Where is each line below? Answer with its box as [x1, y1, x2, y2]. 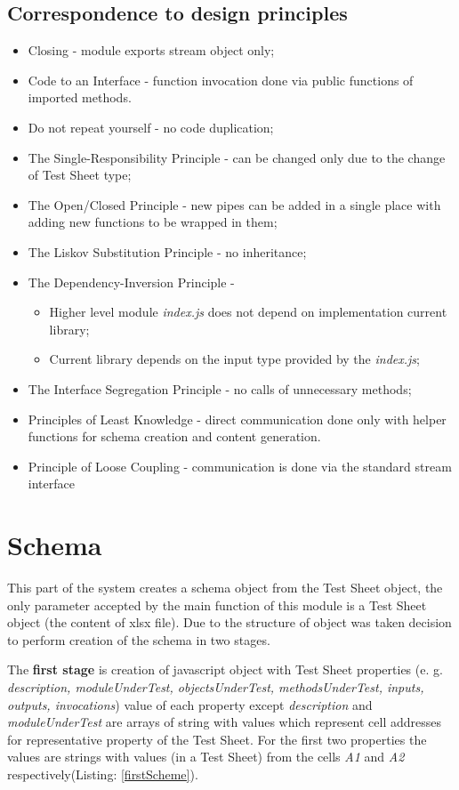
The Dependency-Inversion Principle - [28, 272, 235, 291]
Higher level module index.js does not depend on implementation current [49, 302, 447, 321]
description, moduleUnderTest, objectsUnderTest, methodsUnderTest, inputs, [7, 677, 424, 696]
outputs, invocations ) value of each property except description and [7, 695, 373, 713]
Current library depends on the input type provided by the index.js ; [49, 350, 420, 368]
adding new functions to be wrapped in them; [28, 213, 278, 231]
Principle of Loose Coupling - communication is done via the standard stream [28, 456, 452, 475]
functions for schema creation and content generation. [28, 427, 321, 446]
